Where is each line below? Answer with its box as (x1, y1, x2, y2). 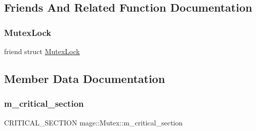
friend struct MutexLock (4, 46, 80, 56)
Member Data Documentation (4, 70, 165, 86)
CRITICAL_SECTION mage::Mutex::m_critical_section (4, 117, 183, 127)
